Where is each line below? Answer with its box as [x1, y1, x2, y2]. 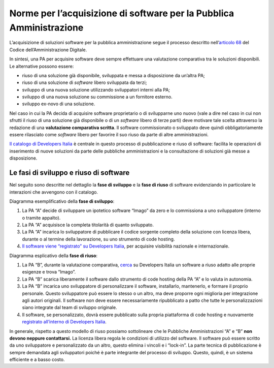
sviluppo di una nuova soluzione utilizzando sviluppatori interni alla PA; [22, 86, 170, 93]
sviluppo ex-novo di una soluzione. [22, 101, 95, 107]
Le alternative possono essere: [9, 63, 74, 69]
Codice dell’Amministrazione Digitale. [9, 46, 87, 53]
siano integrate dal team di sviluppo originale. [22, 304, 117, 311]
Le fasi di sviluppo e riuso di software [9, 168, 130, 177]
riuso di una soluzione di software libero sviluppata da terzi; [22, 79, 147, 86]
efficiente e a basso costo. [9, 356, 65, 363]
